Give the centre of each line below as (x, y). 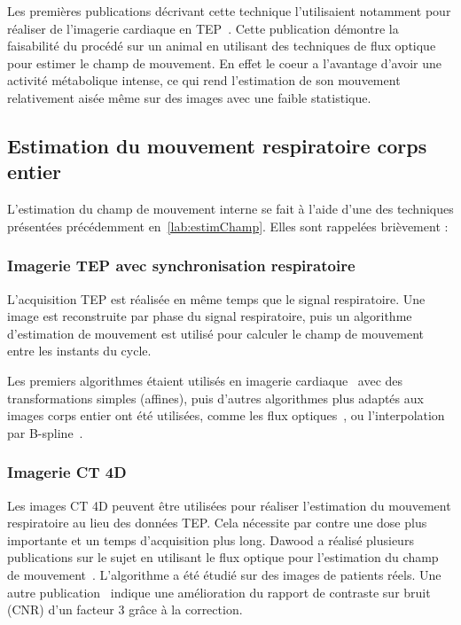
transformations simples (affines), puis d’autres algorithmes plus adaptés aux (215, 398)
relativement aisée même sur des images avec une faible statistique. (189, 97)
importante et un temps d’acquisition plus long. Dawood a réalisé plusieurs (211, 539)
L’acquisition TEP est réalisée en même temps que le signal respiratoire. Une (216, 298)
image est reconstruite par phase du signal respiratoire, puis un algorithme (210, 316)
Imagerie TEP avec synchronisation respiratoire (181, 266)
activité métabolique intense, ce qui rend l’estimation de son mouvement (204, 80)
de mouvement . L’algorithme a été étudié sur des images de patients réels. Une (224, 574)
